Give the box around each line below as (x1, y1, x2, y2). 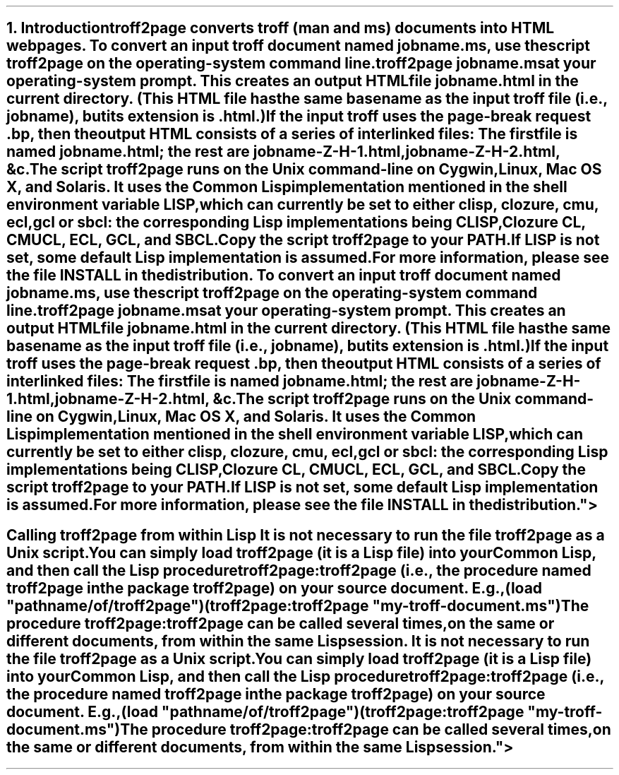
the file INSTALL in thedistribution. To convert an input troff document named (6, 266, 561, 285)
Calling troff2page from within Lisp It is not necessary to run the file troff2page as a (6, 526, 605, 544)
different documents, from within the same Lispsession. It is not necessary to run (6, 632, 590, 650)
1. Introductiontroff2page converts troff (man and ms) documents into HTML (6, 19, 555, 37)
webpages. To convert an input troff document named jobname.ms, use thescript (6, 37, 590, 55)
